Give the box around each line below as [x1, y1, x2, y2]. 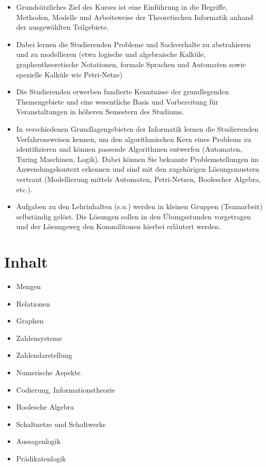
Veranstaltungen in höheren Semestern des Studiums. [16, 106, 184, 117]
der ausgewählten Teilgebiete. [16, 22, 109, 32]
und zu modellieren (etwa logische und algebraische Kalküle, [16, 49, 206, 59]
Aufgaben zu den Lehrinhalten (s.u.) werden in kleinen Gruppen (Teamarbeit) [16, 201, 263, 212]
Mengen [16, 281, 41, 291]
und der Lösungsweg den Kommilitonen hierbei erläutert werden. [16, 221, 221, 232]
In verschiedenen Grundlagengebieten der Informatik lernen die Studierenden [16, 123, 259, 134]
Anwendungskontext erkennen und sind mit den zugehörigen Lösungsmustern [16, 164, 259, 174]
